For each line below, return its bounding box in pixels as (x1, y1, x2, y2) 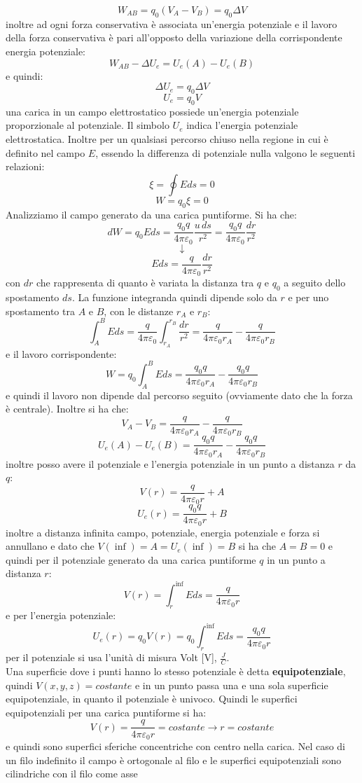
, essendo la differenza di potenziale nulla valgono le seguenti (95, 145, 356, 160)
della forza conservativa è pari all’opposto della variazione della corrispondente (6, 30, 342, 45)
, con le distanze (104, 303, 174, 318)
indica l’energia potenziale (186, 118, 298, 132)
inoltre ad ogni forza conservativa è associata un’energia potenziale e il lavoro (6, 16, 337, 31)
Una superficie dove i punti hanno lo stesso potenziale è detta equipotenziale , (6, 664, 346, 679)
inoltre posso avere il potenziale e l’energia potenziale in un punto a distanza (6, 456, 335, 471)
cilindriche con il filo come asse (6, 766, 138, 781)
